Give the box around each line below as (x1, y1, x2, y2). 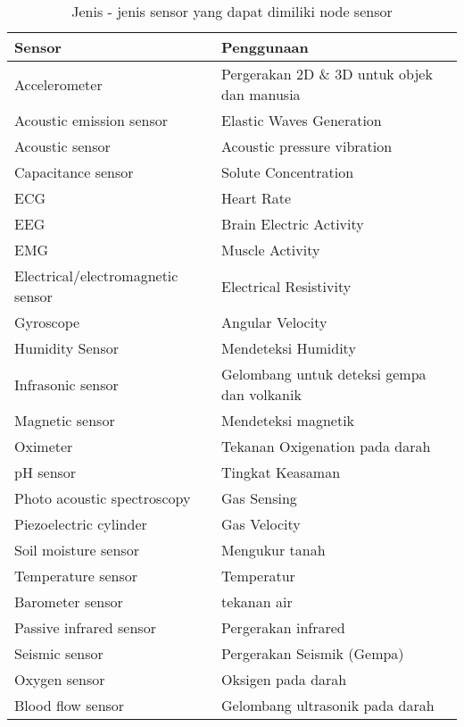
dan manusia (221, 84, 301, 104)
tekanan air (221, 591, 293, 612)
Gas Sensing (221, 488, 297, 508)
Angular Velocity (221, 312, 327, 332)
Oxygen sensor (14, 669, 105, 689)
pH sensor (14, 462, 77, 482)
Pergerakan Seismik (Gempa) (221, 643, 404, 664)
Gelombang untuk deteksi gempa (221, 363, 427, 384)
